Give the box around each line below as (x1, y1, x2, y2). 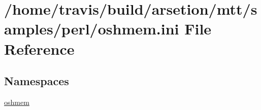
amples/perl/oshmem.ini (4, 18, 179, 39)
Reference (4, 38, 75, 59)
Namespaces (4, 73, 69, 89)
